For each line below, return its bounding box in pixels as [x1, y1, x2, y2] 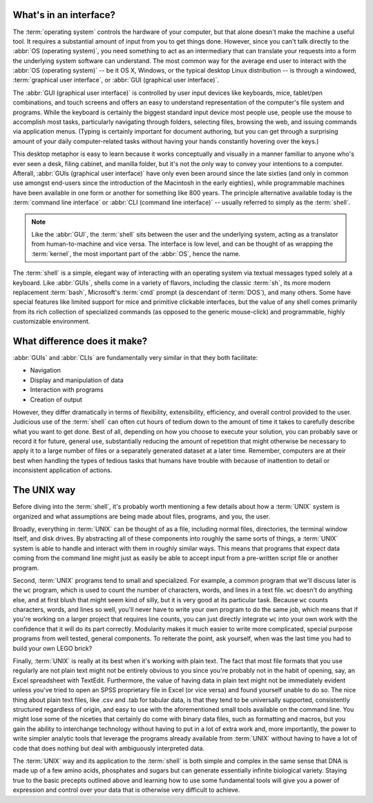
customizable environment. [12, 317, 90, 325]
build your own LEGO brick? [12, 644, 93, 652]
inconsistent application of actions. [12, 466, 113, 474]
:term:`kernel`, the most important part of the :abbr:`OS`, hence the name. [31, 249, 241, 258]
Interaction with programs [30, 386, 104, 394]
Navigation [30, 366, 61, 375]
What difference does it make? [12, 335, 148, 347]
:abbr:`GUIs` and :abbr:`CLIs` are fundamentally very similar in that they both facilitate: [12, 353, 258, 361]
